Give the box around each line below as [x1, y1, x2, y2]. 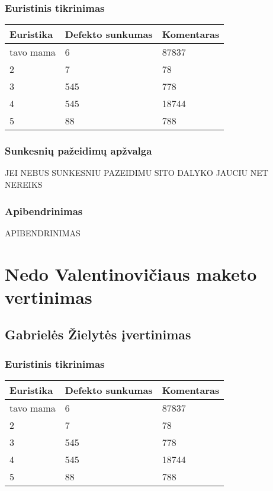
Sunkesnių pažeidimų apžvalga [5, 143, 152, 158]
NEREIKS [5, 178, 43, 191]
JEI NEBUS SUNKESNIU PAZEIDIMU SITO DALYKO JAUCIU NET [5, 166, 268, 179]
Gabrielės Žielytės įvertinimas [5, 325, 191, 344]
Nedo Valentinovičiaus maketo [5, 261, 257, 285]
